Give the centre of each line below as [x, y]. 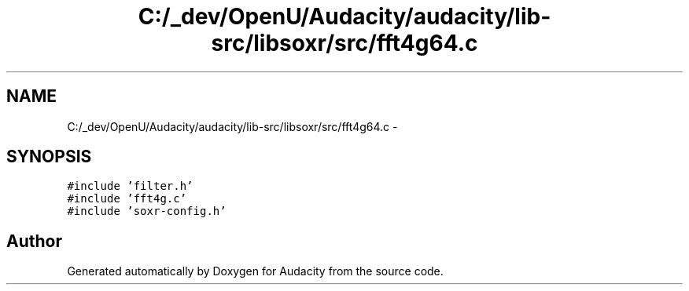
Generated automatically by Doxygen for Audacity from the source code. [255, 271]
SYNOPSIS [49, 157]
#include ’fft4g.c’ [127, 199]
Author [34, 241]
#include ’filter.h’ [130, 186]
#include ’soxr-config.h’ [147, 211]
